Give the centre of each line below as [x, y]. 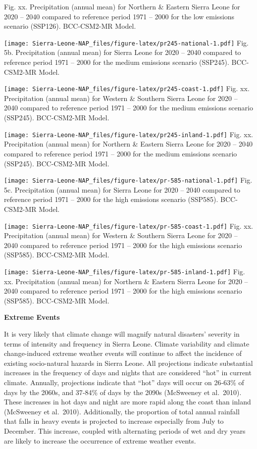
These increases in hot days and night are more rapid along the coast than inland [128, 402]
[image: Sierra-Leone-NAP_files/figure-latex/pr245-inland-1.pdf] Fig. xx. [128, 134]
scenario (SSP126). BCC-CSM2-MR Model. [70, 26]
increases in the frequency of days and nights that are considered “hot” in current [128, 373]
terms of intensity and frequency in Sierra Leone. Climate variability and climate [127, 343]
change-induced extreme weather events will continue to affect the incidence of [123, 353]
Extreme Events [32, 317]
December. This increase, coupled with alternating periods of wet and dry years [125, 430]
